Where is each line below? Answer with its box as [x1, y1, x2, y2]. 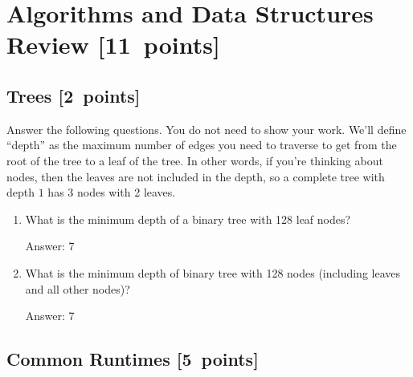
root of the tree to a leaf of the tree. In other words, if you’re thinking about [6, 152, 383, 168]
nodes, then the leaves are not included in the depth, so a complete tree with [6, 168, 385, 184]
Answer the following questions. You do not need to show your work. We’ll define [6, 120, 407, 137]
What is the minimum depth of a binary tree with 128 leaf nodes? [25, 210, 351, 227]
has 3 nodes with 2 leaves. [47, 184, 176, 201]
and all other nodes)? [25, 280, 130, 297]
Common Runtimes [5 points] [6, 347, 259, 371]
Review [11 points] [6, 28, 220, 61]
